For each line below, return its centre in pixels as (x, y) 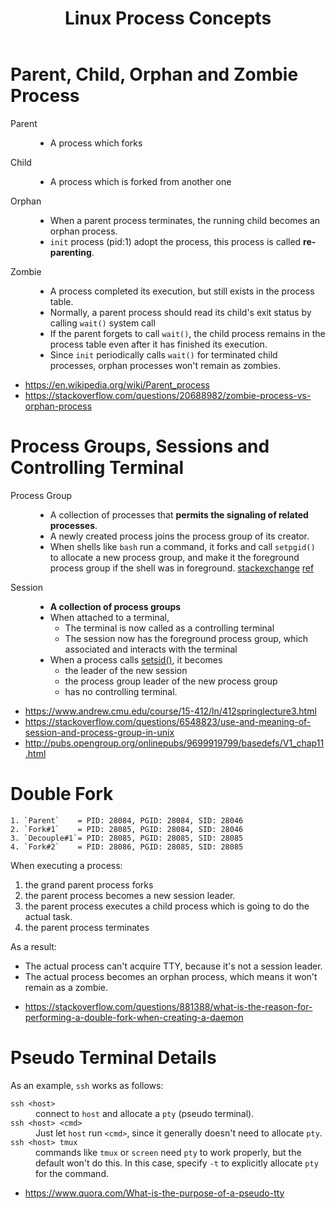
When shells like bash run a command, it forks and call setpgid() (182, 546)
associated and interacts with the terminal (151, 649)
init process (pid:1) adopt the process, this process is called (175, 241)
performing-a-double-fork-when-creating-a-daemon (134, 1017)
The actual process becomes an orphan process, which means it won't (171, 976)
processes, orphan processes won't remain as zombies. (165, 365)
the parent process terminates (87, 927)
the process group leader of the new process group (171, 681)
